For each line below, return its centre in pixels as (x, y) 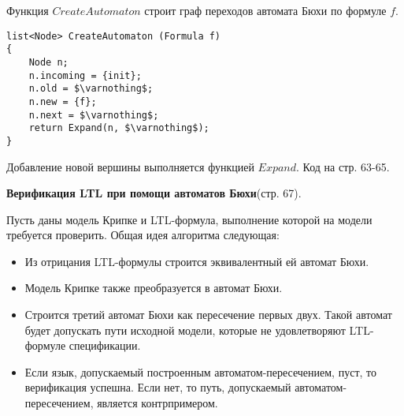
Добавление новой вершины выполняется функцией (130, 166)
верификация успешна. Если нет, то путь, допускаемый (158, 387)
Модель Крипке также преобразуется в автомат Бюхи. (154, 288)
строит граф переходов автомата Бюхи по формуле (265, 10)
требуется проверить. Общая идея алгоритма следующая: (143, 235)
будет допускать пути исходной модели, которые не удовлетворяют (185, 330)
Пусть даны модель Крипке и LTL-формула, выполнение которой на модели (189, 219)
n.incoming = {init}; (85, 75)
